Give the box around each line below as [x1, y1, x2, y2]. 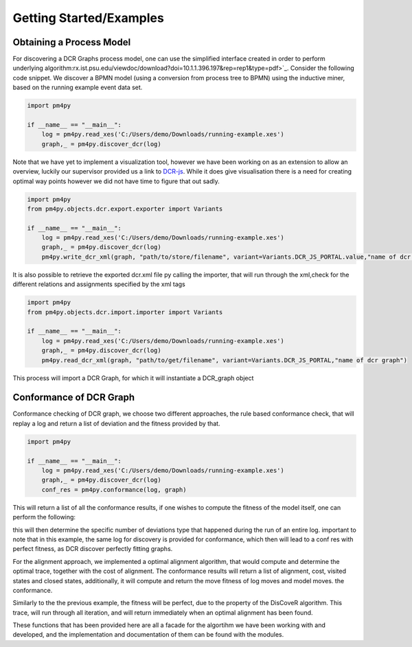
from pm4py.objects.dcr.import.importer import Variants [27, 308, 223, 316]
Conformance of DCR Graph [12, 392, 135, 403]
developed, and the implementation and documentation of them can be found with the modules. [12, 631, 284, 639]
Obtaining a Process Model [12, 36, 131, 48]
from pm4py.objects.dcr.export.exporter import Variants [27, 204, 223, 213]
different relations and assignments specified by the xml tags [12, 280, 185, 288]
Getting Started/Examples [12, 10, 164, 25]
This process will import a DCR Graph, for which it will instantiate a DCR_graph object [12, 374, 254, 382]
